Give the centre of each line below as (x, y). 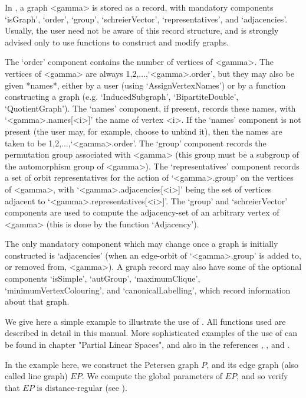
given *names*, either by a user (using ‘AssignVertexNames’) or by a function (145, 85)
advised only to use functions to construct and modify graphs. (117, 42)
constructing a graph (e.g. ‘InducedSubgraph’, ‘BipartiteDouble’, (122, 97)
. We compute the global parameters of (152, 376)
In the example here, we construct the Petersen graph (102, 364)
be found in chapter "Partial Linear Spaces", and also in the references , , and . (147, 345)
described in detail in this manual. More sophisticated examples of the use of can (151, 333)
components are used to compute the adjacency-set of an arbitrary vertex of (142, 212)
